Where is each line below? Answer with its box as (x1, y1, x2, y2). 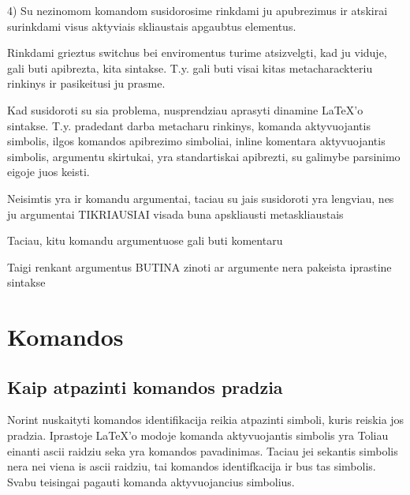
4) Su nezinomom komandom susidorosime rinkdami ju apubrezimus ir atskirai (7, 2, 388, 18)
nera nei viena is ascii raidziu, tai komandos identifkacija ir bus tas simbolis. (7, 458, 376, 474)
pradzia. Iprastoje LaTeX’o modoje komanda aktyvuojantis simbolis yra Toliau (7, 427, 389, 444)
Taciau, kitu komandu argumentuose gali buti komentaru (7, 232, 283, 249)
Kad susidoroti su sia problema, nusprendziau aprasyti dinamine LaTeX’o (7, 101, 363, 118)
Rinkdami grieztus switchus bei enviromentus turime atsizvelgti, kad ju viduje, (7, 44, 387, 61)
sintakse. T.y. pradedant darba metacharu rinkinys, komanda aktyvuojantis (7, 117, 371, 133)
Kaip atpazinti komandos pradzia (7, 374, 283, 399)
